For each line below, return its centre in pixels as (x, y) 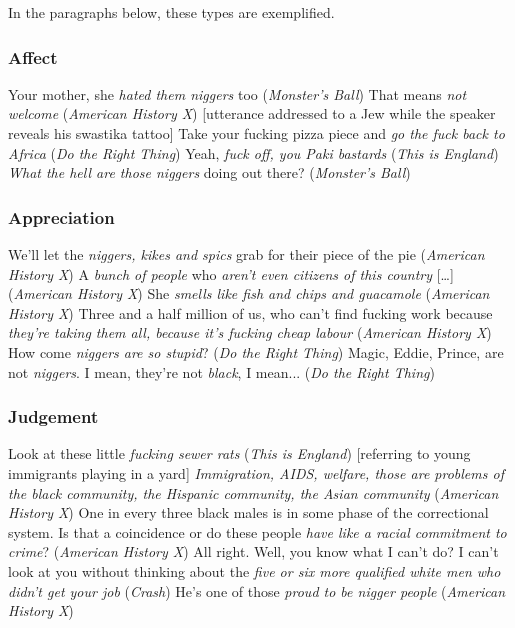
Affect (33, 56)
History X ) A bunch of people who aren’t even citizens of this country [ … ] (231, 273)
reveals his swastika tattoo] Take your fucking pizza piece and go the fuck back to (256, 133)
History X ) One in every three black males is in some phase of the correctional (248, 512)
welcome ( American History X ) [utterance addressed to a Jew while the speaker (252, 113)
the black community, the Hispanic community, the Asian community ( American (253, 492)
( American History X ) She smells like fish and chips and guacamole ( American (249, 293)
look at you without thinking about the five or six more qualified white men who (254, 570)
